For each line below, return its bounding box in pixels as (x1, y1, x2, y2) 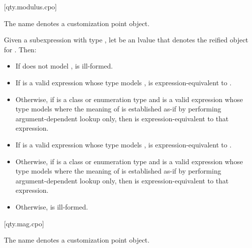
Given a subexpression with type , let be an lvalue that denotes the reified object (4, 35, 249, 45)
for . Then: (4, 44, 36, 54)
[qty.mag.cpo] (4, 218, 44, 228)
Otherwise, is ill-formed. (15, 201, 88, 212)
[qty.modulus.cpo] (4, 1, 57, 11)
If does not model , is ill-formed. (15, 61, 113, 71)
